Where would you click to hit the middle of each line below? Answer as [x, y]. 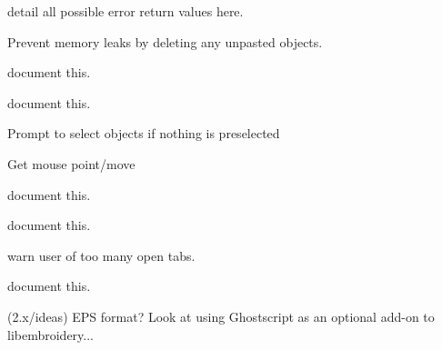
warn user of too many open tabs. [101, 255]
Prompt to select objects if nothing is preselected [144, 133]
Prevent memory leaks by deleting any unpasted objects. [165, 41]
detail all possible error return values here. [126, 11]
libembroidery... [51, 334]
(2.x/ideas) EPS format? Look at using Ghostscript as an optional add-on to [221, 316]
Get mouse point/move [71, 163]
